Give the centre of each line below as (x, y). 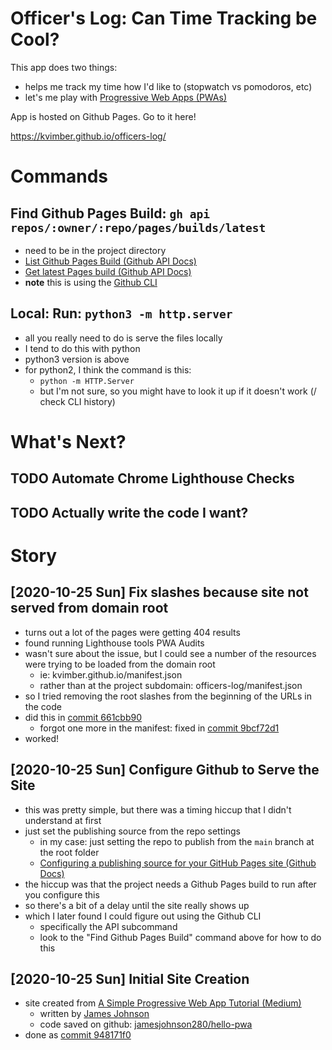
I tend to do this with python (82, 348)
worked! (42, 738)
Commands (59, 176)
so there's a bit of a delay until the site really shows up (137, 905)
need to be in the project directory (95, 250)
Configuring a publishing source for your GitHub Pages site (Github (178, 863)
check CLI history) (77, 401)
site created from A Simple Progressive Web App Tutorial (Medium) (163, 1003)
